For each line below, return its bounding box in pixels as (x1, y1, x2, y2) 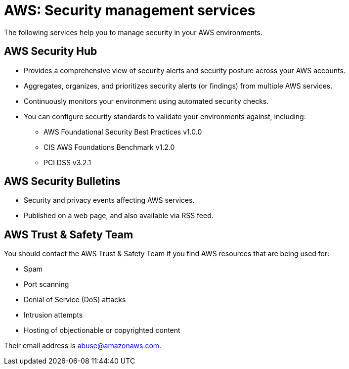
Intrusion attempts (24, 311, 83, 320)
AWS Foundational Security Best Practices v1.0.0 (44, 127, 202, 136)
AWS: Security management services (4, 2, 256, 19)
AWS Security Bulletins (4, 175, 121, 188)
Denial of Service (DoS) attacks (24, 295, 126, 304)
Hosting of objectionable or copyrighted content (24, 326, 180, 335)
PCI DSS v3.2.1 (44, 158, 91, 167)
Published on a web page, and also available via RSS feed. (24, 211, 214, 220)
